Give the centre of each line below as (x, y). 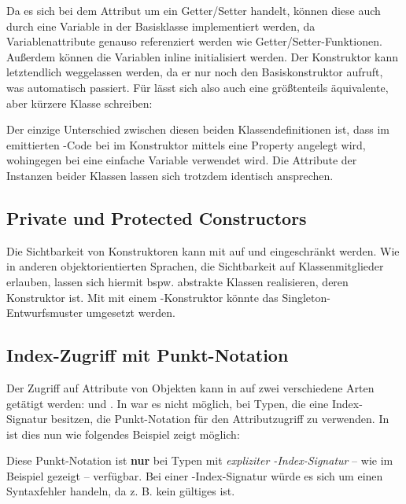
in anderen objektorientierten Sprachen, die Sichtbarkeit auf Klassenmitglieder (195, 266)
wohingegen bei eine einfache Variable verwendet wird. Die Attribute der (182, 160)
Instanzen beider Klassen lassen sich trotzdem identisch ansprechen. (170, 175)
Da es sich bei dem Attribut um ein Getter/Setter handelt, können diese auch (194, 10)
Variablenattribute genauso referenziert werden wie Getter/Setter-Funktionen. (194, 41)
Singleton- (306, 297)
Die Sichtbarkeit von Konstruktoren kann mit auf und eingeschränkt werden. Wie (203, 250)
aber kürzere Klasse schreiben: (79, 103)
